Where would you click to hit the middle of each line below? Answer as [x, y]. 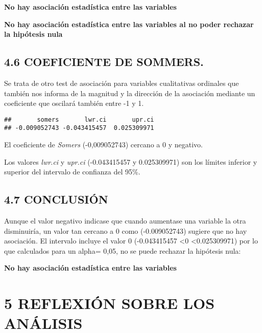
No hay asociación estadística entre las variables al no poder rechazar [129, 24]
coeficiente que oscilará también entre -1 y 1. [74, 103]
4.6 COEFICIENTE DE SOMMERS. [104, 62]
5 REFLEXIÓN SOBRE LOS [110, 303]
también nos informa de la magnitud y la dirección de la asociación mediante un [130, 93]
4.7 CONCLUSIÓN [56, 199]
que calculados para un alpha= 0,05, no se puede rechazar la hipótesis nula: [123, 250]
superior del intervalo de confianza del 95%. [72, 172]
